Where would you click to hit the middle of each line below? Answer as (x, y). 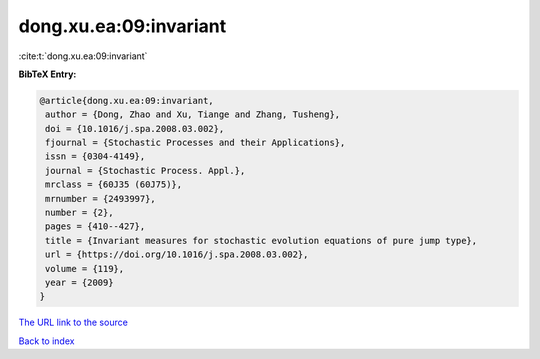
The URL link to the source (73, 322)
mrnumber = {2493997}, (101, 198)
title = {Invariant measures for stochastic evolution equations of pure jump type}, (261, 240)
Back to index (46, 341)
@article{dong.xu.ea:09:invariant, (126, 100)
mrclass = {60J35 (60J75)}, (114, 184)
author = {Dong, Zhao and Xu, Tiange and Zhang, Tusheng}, (193, 114)
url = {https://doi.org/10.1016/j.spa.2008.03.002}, (177, 254)
